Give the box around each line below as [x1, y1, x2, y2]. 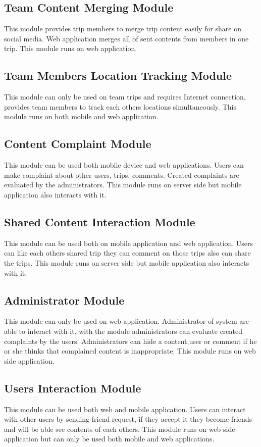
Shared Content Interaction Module [4, 214, 195, 229]
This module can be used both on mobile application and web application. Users [4, 237, 253, 248]
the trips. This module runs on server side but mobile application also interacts [4, 257, 249, 268]
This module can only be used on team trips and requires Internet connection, [4, 91, 246, 102]
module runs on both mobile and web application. [4, 111, 159, 122]
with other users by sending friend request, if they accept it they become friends [4, 414, 252, 424]
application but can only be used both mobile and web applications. [4, 433, 215, 444]
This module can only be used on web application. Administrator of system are [4, 316, 249, 326]
